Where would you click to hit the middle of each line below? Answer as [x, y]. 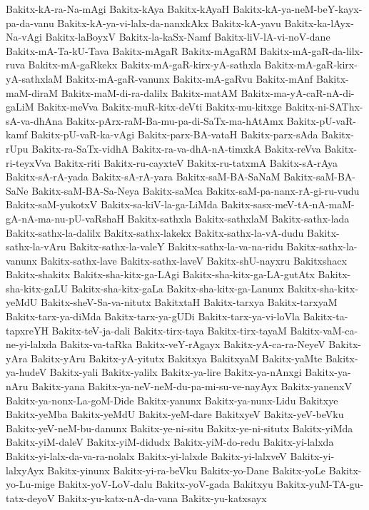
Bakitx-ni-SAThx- [324, 107]
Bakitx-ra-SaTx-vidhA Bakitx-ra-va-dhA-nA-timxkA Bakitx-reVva [176, 148]
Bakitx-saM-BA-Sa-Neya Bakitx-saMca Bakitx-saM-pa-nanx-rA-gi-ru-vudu [196, 190]
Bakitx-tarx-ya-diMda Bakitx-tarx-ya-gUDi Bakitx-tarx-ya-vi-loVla [153, 316]
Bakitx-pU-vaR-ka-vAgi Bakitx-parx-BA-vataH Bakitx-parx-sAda [174, 134]
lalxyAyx [25, 470]
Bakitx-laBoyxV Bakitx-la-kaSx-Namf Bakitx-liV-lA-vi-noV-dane [188, 37]
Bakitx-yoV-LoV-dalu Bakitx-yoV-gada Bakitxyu [166, 484]
